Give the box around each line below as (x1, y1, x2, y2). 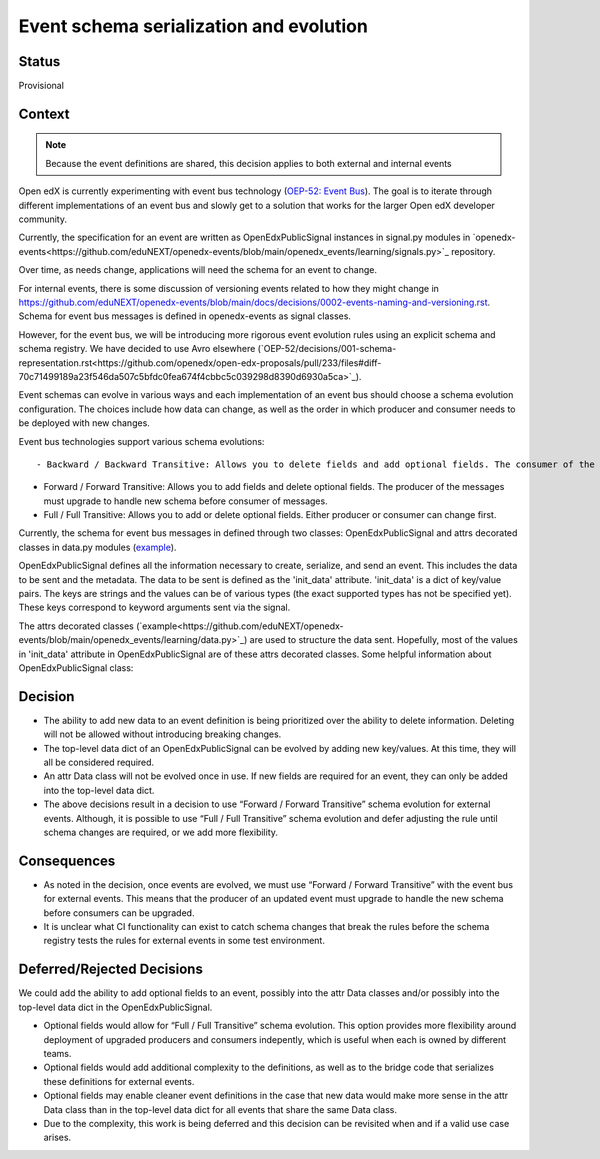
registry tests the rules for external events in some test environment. (43, 935, 325, 947)
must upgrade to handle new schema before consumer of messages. (43, 495, 329, 507)
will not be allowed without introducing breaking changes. (43, 728, 282, 740)
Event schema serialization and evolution (18, 15, 369, 37)
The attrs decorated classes (18, 620, 134, 632)
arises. (43, 1131, 72, 1144)
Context (18, 105, 70, 122)
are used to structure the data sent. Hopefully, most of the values (249, 634, 519, 646)
